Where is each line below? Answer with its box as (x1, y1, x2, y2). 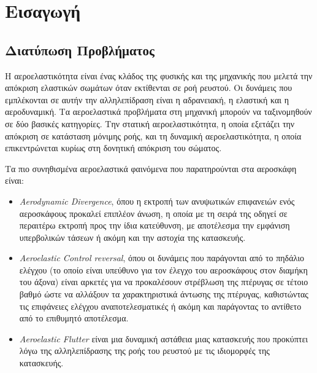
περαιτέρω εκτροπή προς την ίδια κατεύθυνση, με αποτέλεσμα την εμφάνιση (19, 219, 290, 232)
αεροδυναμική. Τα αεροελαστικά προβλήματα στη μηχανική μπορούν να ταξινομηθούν (5, 105, 312, 118)
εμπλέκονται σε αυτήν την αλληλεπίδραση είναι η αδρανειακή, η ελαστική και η (5, 93, 289, 106)
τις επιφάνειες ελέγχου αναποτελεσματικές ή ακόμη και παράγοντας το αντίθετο (19, 299, 302, 312)
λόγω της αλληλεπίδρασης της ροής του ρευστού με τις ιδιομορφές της (19, 344, 270, 357)
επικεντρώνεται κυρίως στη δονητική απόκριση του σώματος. (5, 141, 222, 154)
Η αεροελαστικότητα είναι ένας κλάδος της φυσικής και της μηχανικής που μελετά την (5, 69, 313, 82)
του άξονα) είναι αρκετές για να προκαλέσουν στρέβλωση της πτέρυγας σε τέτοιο (19, 275, 308, 288)
